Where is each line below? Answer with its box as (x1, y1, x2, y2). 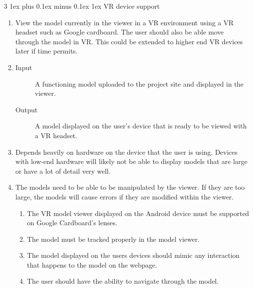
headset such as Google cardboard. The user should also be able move (15, 27, 224, 37)
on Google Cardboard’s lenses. (27, 217, 118, 228)
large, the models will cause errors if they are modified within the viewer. (15, 191, 234, 201)
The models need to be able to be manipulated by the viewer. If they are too (15, 182, 245, 192)
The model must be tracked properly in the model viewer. (27, 234, 200, 244)
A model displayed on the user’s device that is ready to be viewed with (35, 121, 247, 131)
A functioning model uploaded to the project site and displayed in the (35, 78, 244, 89)
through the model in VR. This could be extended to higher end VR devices (15, 36, 243, 46)
